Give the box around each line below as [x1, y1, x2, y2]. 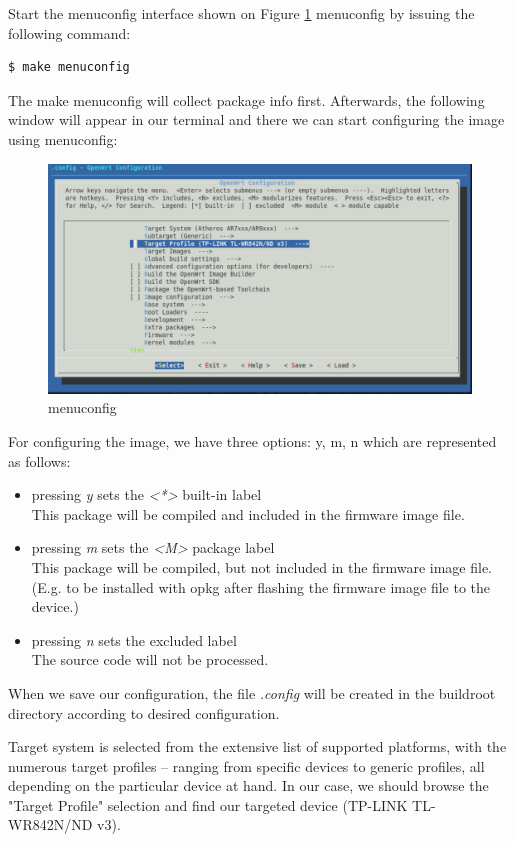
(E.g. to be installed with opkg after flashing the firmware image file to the [31, 576, 490, 597]
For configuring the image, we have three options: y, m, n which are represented [8, 430, 497, 451]
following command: [8, 22, 131, 43]
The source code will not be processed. [31, 649, 269, 670]
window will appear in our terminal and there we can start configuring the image [8, 109, 505, 130]
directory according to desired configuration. [8, 702, 280, 723]
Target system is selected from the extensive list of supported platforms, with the [8, 736, 507, 757]
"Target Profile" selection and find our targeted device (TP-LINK [8, 794, 408, 815]
